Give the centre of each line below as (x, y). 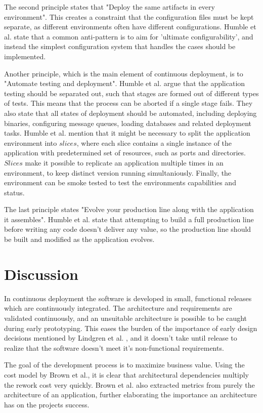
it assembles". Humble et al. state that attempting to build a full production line (129, 219)
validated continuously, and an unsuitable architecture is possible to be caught (126, 318)
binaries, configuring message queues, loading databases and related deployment (128, 123)
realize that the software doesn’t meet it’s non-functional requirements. (114, 347)
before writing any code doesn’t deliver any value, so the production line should (128, 229)
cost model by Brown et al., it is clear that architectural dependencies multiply (126, 374)
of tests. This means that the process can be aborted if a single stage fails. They (128, 103)
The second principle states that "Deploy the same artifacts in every (109, 7)
